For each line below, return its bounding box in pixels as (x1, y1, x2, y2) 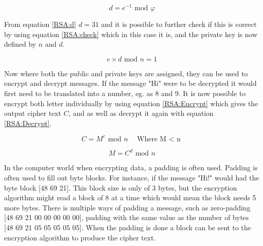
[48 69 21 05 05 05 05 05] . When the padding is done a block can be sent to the (4, 222, 251, 232)
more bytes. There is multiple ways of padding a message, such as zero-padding (4, 202, 251, 212)
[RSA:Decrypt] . (4, 117, 52, 128)
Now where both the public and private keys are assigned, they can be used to (4, 68, 248, 78)
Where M (137, 135, 167, 143)
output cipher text (4, 108, 61, 118)
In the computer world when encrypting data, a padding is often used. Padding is (4, 162, 258, 173)
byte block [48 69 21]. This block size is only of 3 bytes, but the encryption (4, 182, 237, 193)
